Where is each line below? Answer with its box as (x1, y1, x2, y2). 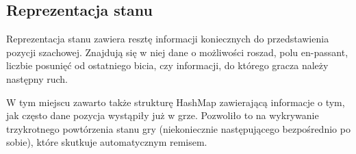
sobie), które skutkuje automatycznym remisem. (6, 135, 207, 149)
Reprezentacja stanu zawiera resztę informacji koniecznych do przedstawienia (6, 31, 329, 46)
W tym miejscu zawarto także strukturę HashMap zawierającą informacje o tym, (6, 94, 345, 109)
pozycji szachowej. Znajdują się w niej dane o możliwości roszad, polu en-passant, (6, 44, 348, 59)
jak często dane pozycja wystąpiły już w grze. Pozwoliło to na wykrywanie (6, 108, 319, 123)
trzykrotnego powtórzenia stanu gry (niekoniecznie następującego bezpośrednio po (6, 121, 351, 136)
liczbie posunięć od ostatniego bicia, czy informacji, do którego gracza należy (6, 58, 329, 73)
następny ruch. (6, 71, 68, 86)
